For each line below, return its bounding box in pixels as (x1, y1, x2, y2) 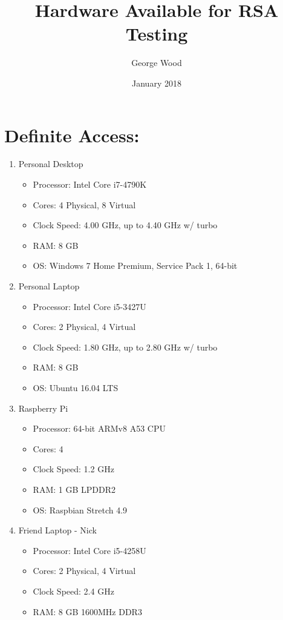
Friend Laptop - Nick (18, 524, 97, 536)
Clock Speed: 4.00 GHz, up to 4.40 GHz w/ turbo (33, 219, 218, 231)
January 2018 (132, 76, 181, 89)
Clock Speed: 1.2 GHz (33, 463, 114, 475)
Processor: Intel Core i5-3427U (33, 300, 146, 312)
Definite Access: (4, 122, 140, 147)
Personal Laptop (18, 280, 80, 292)
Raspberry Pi (18, 401, 68, 414)
